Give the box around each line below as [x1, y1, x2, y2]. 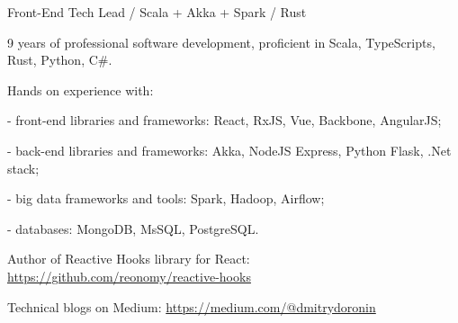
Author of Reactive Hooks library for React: [7, 249, 250, 268]
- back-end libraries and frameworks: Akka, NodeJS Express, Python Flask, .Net [7, 140, 452, 159]
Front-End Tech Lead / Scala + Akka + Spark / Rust [7, 3, 307, 21]
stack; [7, 158, 40, 177]
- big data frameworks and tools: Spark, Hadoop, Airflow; [7, 189, 325, 208]
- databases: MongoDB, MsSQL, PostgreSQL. [7, 219, 259, 238]
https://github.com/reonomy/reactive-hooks [7, 266, 251, 285]
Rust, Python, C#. [7, 50, 112, 69]
